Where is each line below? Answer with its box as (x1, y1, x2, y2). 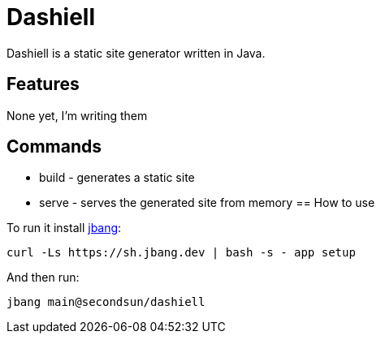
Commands (6, 136, 102, 157)
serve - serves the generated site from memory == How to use (39, 196, 375, 210)
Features (6, 74, 80, 95)
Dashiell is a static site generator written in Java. (6, 45, 266, 60)
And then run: (6, 270, 80, 285)
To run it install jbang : (6, 221, 122, 235)
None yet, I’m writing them (6, 108, 148, 123)
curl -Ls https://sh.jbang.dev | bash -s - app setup (6, 246, 356, 260)
